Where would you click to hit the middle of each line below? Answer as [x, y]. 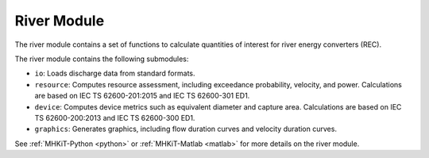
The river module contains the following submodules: [102, 59]
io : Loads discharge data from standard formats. [115, 73]
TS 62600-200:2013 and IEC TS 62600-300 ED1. [115, 118]
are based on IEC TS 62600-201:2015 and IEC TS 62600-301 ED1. [142, 96]
